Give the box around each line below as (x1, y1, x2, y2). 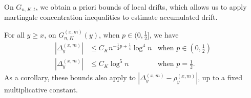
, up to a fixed (198, 72, 242, 83)
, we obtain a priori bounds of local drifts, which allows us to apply (35, 2, 247, 12)
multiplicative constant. (4, 84, 78, 95)
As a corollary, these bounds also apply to (4, 72, 136, 83)
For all (4, 29, 25, 40)
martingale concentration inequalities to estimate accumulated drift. (4, 12, 218, 22)
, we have (149, 29, 179, 40)
